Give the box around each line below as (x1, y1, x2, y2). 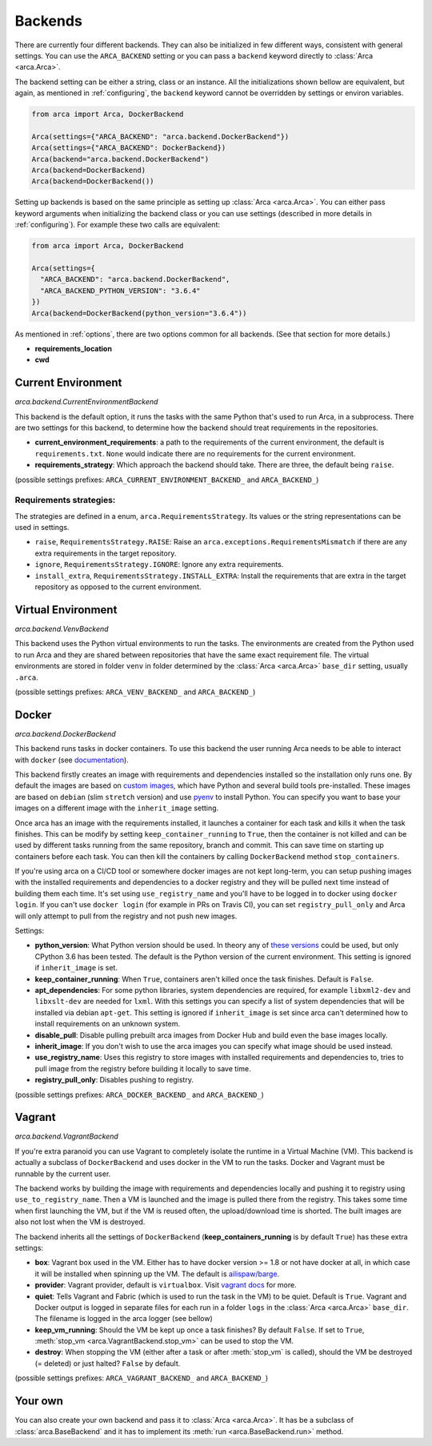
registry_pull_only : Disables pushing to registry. (34, 1075, 194, 1085)
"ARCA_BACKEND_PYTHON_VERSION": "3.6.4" (40, 286, 201, 295)
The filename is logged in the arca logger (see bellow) (34, 1314, 214, 1323)
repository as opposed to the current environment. (34, 582, 202, 592)
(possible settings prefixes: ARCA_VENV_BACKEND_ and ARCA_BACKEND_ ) (14, 687, 256, 697)
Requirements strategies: (14, 495, 116, 506)
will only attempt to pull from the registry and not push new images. (14, 911, 238, 921)
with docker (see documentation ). (14, 755, 130, 765)
